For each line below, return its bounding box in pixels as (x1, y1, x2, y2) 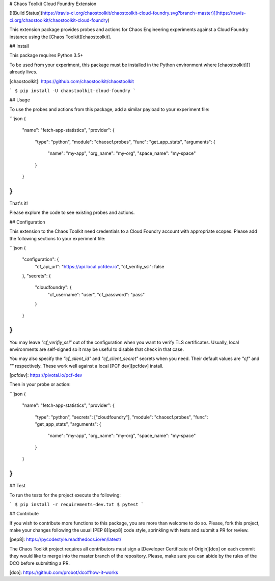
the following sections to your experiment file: (9, 235, 105, 241)
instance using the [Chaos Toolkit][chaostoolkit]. (9, 34, 112, 40)
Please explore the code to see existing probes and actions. (9, 209, 135, 216)
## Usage (9, 97, 31, 103)
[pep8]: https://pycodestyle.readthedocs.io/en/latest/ (9, 536, 122, 542)
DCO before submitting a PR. (9, 560, 70, 566)
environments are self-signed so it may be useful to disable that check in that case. (9, 346, 184, 352)
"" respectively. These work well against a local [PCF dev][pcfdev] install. (9, 363, 164, 369)
